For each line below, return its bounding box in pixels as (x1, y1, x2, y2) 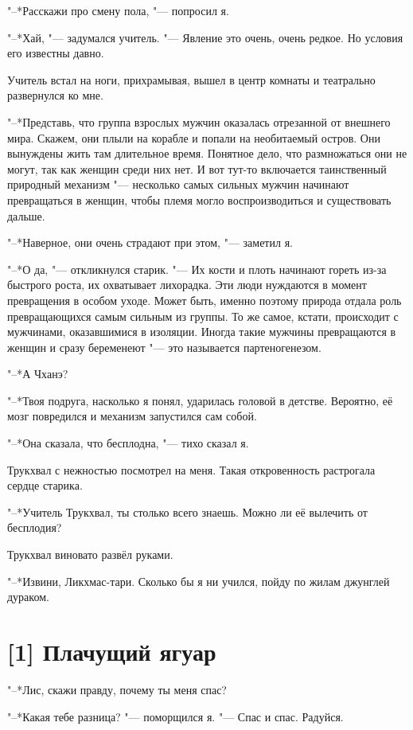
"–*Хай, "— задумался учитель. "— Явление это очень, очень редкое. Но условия (7, 29, 403, 45)
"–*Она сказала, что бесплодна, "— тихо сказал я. (7, 435, 249, 451)
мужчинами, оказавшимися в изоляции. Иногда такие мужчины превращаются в (7, 323, 396, 340)
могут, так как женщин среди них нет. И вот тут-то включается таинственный (7, 160, 387, 177)
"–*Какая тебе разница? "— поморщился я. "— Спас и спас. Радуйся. (7, 708, 344, 724)
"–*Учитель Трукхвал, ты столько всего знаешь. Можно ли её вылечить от (7, 503, 368, 520)
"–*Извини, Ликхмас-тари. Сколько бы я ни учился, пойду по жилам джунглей (7, 572, 390, 589)
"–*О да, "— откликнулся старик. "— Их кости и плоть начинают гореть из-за (7, 260, 387, 277)
